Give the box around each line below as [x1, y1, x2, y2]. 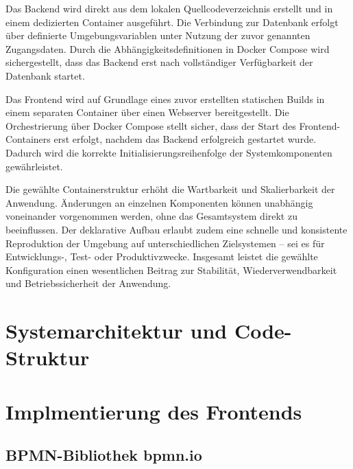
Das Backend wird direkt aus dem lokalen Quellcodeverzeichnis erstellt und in [5, 1, 333, 15]
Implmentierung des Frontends [5, 397, 302, 425]
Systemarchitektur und [5, 317, 228, 345]
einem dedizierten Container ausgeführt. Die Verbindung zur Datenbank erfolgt [5, 14, 339, 29]
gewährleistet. [5, 159, 63, 173]
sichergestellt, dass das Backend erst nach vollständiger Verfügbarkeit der [5, 55, 313, 69]
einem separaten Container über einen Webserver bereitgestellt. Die [5, 105, 289, 119]
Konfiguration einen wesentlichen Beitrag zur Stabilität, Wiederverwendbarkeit [5, 262, 337, 277]
